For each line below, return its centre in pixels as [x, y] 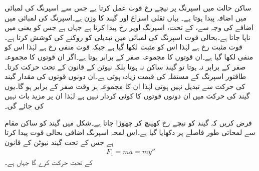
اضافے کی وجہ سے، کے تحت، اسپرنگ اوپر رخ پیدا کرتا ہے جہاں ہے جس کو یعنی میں [129, 27]
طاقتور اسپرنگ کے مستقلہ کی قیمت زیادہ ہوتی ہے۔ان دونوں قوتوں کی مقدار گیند [125, 76]
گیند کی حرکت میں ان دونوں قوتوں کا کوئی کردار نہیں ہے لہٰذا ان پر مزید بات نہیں [127, 96]
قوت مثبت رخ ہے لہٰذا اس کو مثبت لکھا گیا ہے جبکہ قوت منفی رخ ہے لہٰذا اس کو [123, 47]
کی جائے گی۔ [24, 105]
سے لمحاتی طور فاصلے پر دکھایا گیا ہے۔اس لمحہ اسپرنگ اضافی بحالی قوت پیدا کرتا [130, 132]
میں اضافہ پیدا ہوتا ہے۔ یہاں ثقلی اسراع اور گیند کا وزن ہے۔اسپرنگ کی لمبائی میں [126, 17]
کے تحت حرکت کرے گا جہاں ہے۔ [49, 162]
